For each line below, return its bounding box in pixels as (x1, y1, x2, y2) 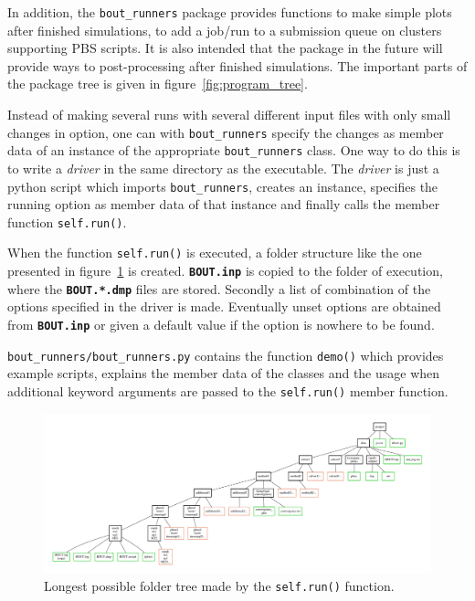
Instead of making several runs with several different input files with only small (7, 105, 451, 124)
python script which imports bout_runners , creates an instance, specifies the (7, 176, 438, 195)
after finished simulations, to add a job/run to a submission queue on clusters (7, 20, 442, 39)
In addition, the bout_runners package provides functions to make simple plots (7, 3, 452, 21)
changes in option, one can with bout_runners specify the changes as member (7, 122, 444, 142)
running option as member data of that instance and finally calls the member (7, 195, 440, 214)
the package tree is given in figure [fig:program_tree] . (7, 74, 308, 93)
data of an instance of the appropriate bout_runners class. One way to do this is (7, 141, 460, 160)
